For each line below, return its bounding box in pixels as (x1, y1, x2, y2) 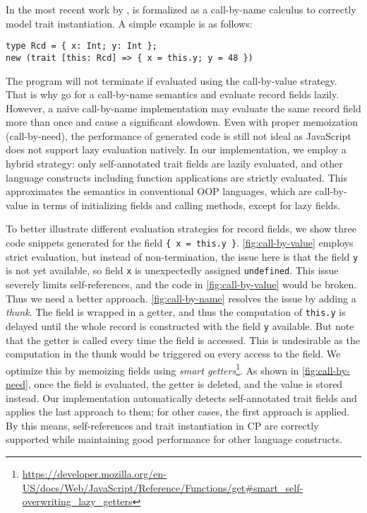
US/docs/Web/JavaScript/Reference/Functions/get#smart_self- (22, 480, 303, 495)
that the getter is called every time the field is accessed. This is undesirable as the (6, 332, 360, 347)
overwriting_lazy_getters (22, 494, 133, 509)
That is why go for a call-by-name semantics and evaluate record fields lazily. (6, 87, 339, 102)
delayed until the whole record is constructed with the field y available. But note (6, 318, 354, 333)
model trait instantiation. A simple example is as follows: (6, 16, 253, 30)
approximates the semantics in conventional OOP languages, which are (6, 184, 312, 199)
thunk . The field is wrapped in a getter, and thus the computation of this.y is (6, 305, 346, 319)
